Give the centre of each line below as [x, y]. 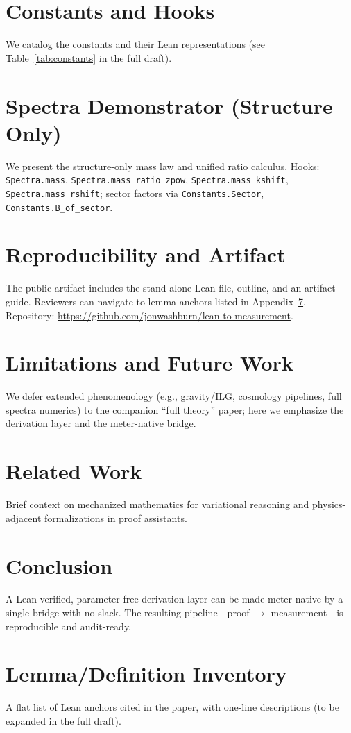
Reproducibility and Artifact [146, 254]
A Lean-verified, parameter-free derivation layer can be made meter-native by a [174, 599]
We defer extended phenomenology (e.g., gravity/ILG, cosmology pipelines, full [174, 396]
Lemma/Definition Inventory [146, 674]
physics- [329, 504]
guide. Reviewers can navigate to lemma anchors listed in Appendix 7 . [156, 301]
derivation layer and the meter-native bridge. [101, 423]
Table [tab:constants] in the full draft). [89, 57]
